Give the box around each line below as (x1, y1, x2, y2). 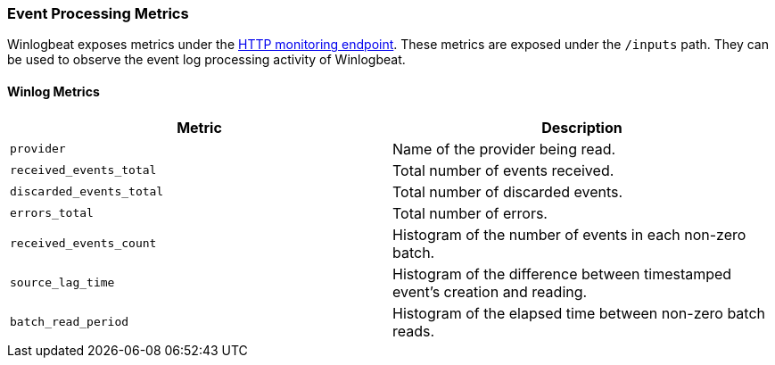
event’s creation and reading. (392, 282, 588, 301)
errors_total (10, 206, 94, 220)
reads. (392, 321, 435, 340)
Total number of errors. (392, 203, 548, 222)
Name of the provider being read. (392, 139, 616, 158)
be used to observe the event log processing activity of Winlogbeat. (7, 52, 406, 68)
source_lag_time (10, 276, 115, 290)
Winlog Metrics (7, 83, 100, 99)
